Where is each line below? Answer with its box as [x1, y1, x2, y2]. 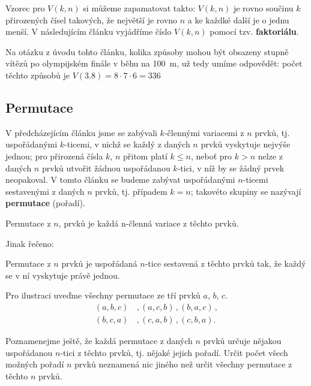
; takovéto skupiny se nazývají [190, 185, 301, 197]
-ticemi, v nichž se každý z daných [64, 138, 190, 150]
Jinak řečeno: [5, 237, 54, 249]
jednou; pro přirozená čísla [5, 149, 103, 162]
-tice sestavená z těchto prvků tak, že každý [145, 257, 306, 270]
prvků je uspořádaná [61, 257, 137, 270]
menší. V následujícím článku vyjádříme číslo [5, 25, 172, 38]
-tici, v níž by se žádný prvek [177, 161, 285, 174]
